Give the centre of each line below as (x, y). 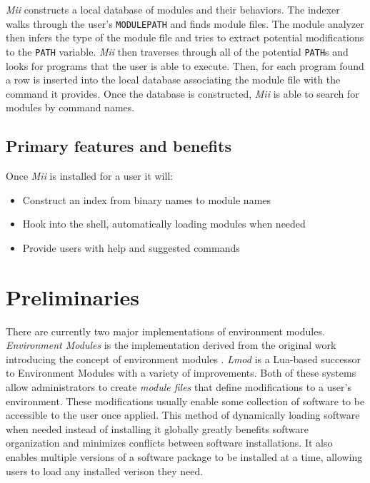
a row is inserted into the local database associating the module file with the (173, 80)
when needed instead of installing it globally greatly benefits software (157, 428)
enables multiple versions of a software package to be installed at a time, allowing (184, 456)
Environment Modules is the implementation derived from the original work (171, 345)
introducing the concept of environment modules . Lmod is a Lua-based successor (183, 359)
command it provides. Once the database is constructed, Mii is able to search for (182, 93)
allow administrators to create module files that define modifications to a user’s (179, 386)
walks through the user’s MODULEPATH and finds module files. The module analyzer (185, 23)
